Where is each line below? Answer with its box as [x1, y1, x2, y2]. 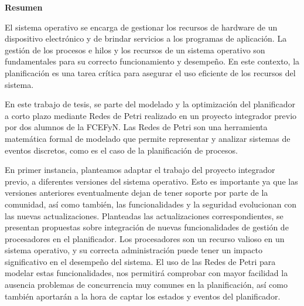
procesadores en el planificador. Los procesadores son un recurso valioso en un [5, 232, 285, 244]
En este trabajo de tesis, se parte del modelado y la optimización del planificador [5, 98, 296, 110]
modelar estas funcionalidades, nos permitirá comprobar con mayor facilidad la [5, 267, 288, 279]
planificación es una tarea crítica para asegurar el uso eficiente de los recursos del [5, 66, 296, 79]
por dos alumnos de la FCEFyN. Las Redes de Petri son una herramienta [5, 121, 268, 133]
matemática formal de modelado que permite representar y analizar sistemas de [5, 132, 291, 144]
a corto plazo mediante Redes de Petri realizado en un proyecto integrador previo [5, 109, 297, 121]
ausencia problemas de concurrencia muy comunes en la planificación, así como [5, 278, 288, 291]
